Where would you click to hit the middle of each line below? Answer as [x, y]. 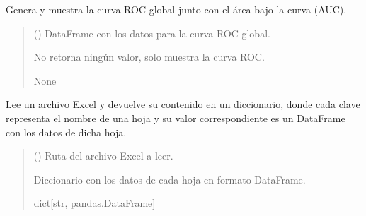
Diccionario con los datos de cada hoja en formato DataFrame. [170, 179]
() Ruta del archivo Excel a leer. [103, 156]
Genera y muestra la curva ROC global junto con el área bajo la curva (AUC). [176, 9]
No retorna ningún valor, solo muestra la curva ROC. [149, 57]
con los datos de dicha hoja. [66, 132]
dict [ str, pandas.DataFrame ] [95, 203]
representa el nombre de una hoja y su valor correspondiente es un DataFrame [176, 118]
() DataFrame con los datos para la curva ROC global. [152, 33]
